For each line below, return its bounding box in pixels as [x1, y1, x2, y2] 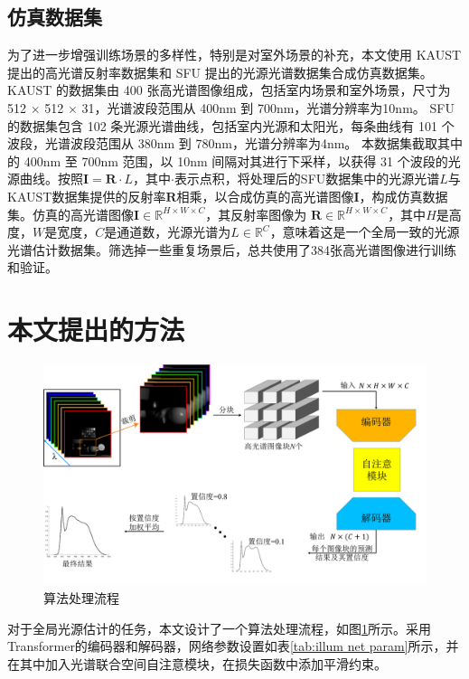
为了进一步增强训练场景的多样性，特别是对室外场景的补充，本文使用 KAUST [7, 45, 462, 64]
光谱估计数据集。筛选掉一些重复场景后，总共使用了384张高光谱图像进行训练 [7, 240, 456, 259]
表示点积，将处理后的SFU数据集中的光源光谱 [174, 169, 440, 188]
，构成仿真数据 [359, 186, 448, 205]
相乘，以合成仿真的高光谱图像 [176, 186, 354, 205]
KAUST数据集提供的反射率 [7, 186, 166, 205]
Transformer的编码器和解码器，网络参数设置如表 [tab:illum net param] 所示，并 [7, 637, 459, 655]
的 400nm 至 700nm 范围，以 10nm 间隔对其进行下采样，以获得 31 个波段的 [7, 151, 448, 170]
